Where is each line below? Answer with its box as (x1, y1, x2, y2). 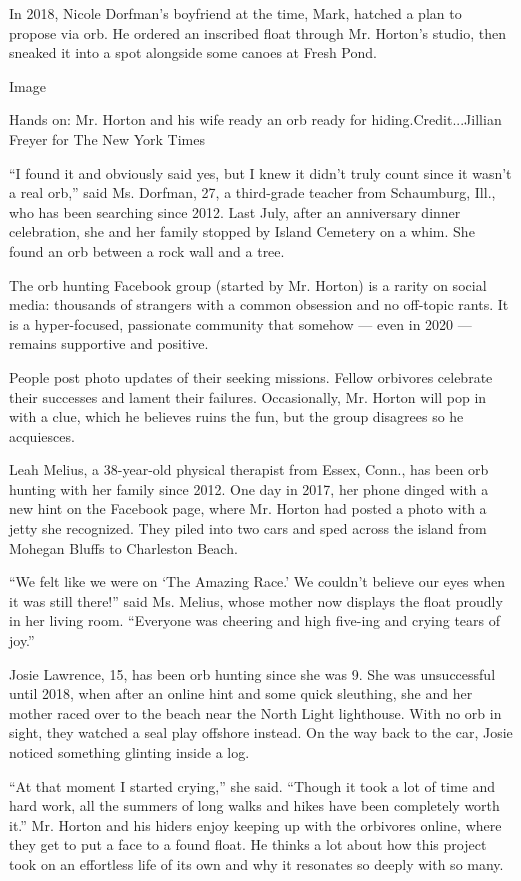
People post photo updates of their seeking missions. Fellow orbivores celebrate (9, 366, 493, 387)
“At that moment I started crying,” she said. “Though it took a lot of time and (9, 775, 496, 796)
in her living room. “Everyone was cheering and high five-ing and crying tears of (9, 610, 500, 631)
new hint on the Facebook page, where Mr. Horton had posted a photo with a (9, 498, 487, 519)
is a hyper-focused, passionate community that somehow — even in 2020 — (9, 313, 472, 334)
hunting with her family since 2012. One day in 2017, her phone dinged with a (9, 478, 489, 499)
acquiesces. (9, 425, 75, 446)
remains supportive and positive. (9, 333, 209, 354)
